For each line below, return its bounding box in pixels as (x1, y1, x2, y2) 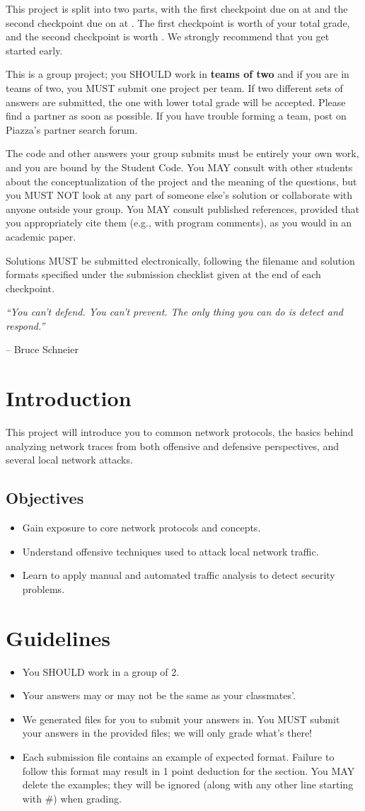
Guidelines (6, 623, 111, 652)
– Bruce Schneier (6, 342, 79, 357)
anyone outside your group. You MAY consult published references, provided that (6, 201, 359, 216)
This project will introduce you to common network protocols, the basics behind (6, 425, 354, 439)
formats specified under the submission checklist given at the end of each (6, 267, 321, 282)
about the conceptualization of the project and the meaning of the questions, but (6, 173, 357, 188)
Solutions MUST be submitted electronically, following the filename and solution (6, 253, 355, 268)
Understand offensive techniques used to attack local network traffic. (22, 543, 319, 558)
